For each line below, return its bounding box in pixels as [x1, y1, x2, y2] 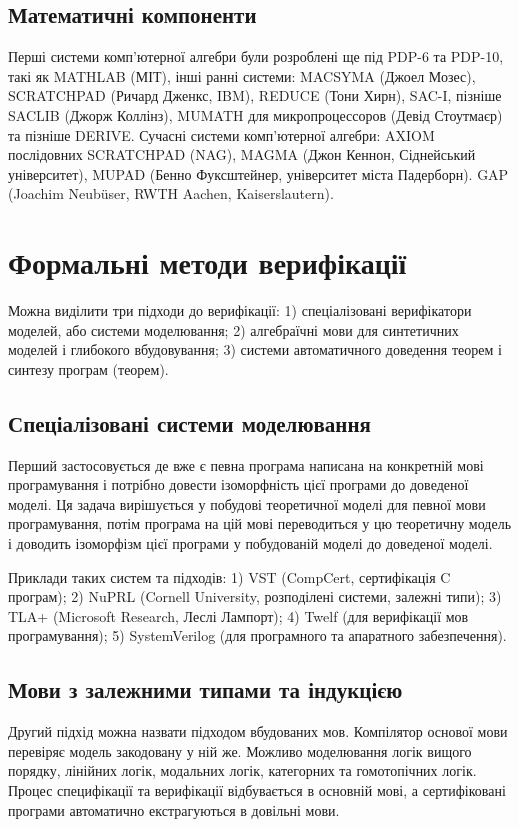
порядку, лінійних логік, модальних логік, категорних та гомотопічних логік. [8, 760, 477, 781]
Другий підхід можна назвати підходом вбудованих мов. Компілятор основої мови [8, 721, 508, 742]
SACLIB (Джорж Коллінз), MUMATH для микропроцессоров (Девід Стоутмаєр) [8, 104, 503, 125]
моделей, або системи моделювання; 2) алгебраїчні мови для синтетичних [8, 319, 459, 340]
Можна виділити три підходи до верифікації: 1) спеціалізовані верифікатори [8, 300, 472, 321]
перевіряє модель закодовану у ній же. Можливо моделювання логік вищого [8, 740, 472, 761]
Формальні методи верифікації [8, 242, 407, 283]
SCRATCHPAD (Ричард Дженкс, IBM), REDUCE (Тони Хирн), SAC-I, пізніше [8, 85, 502, 106]
